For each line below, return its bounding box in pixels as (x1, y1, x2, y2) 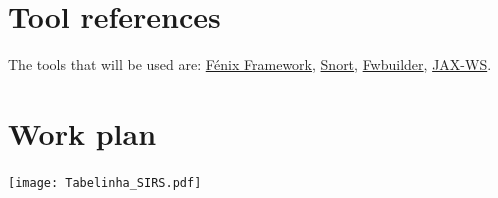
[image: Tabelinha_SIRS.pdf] (8, 175, 202, 190)
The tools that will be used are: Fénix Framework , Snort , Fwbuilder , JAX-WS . (8, 54, 492, 75)
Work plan (8, 112, 157, 153)
